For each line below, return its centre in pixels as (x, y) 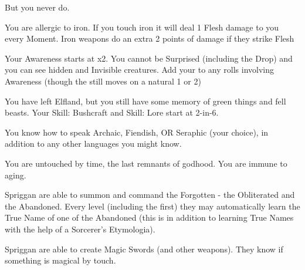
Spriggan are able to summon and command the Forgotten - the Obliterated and (150, 195)
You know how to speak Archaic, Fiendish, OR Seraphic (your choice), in (137, 132)
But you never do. (37, 7)
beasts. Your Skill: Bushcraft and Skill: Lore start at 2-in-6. (112, 112)
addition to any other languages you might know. (93, 144)
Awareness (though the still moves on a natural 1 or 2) (103, 81)
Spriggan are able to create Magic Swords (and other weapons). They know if (144, 249)
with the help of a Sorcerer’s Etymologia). (80, 229)
